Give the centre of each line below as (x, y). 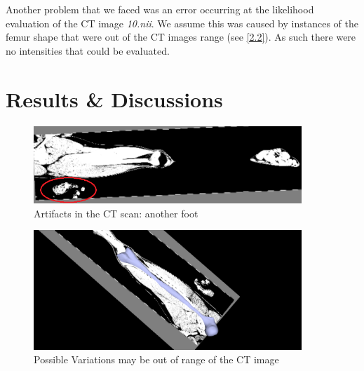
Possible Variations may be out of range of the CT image (156, 359)
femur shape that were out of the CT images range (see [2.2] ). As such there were (181, 37)
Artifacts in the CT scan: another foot (116, 213)
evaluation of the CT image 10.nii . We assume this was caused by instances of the (182, 23)
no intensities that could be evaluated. (88, 50)
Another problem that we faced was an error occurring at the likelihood (160, 9)
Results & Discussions (114, 99)
